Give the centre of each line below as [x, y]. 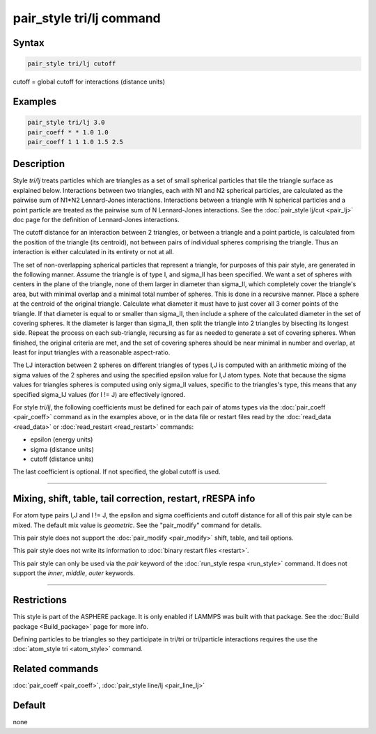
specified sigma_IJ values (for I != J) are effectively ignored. [99, 394]
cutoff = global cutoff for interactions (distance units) [89, 82]
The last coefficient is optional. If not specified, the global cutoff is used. [117, 472]
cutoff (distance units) [62, 459]
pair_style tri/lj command [87, 18]
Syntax [29, 43]
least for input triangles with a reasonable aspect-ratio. [92, 352]
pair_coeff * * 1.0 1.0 [68, 132]
